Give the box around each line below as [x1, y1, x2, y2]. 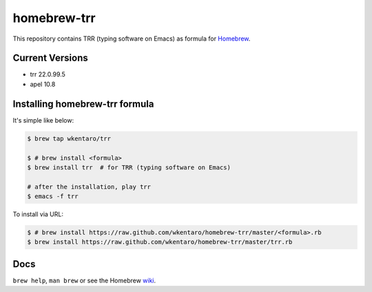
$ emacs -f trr [27, 193, 79, 200]
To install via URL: [12, 210, 63, 218]
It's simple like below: [12, 116, 74, 124]
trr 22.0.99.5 [30, 70, 65, 79]
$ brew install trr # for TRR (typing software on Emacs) [27, 163, 231, 171]
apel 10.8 [30, 80, 56, 88]
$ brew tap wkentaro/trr [27, 134, 112, 143]
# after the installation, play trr [27, 182, 152, 191]
